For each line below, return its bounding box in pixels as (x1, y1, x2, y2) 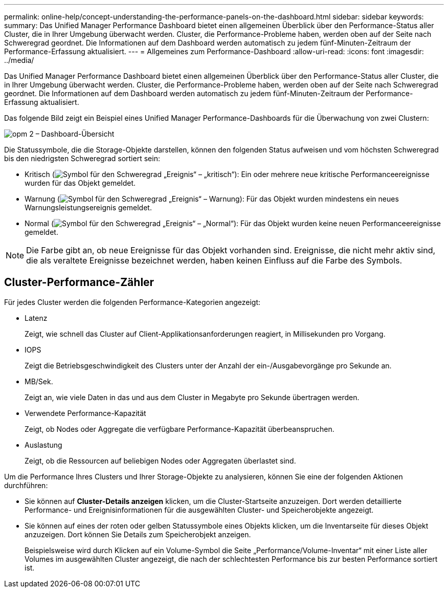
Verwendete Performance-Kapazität (25, 408, 146, 418)
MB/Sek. (25, 377, 53, 386)
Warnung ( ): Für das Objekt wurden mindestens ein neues (25, 194, 399, 203)
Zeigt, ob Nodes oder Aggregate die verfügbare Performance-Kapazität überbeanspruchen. (25, 424, 334, 433)
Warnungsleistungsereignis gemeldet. (25, 203, 152, 212)
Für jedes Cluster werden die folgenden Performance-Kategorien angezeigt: (4, 297, 261, 306)
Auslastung (25, 440, 62, 449)
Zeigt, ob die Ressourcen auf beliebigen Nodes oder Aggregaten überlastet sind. (25, 456, 296, 465)
